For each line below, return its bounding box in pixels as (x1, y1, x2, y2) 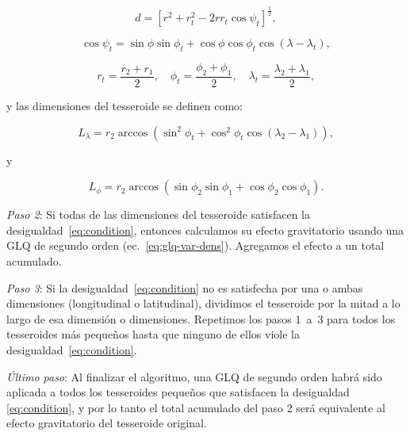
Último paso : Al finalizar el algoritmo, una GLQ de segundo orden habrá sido (6, 368, 382, 384)
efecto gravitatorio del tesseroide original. (6, 415, 207, 431)
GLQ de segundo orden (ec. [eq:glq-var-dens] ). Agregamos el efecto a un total (6, 237, 385, 254)
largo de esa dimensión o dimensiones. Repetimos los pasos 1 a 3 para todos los (6, 310, 396, 327)
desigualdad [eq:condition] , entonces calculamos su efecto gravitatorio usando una (6, 221, 404, 238)
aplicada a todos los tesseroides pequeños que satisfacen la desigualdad (6, 384, 350, 400)
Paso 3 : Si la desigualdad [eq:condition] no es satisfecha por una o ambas (6, 279, 363, 296)
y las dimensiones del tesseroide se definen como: (6, 97, 243, 113)
